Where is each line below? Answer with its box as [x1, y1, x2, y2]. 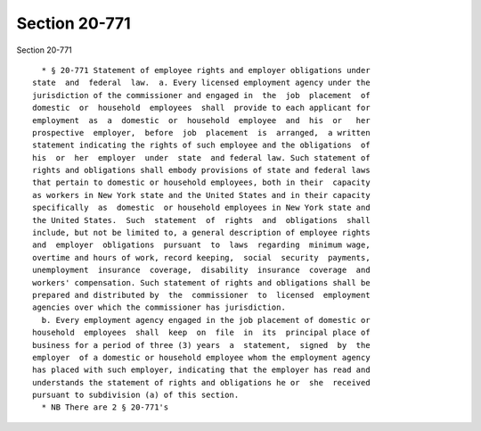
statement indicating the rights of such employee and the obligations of [32, 140, 371, 151]
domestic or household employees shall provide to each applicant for [32, 103, 371, 113]
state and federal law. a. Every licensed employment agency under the [32, 78, 371, 88]
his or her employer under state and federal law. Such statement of [32, 153, 371, 162]
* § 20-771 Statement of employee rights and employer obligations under [41, 65, 371, 75]
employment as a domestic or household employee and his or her [32, 115, 371, 125]
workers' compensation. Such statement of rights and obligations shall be [32, 278, 371, 287]
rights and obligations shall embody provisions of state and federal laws [32, 165, 371, 176]
